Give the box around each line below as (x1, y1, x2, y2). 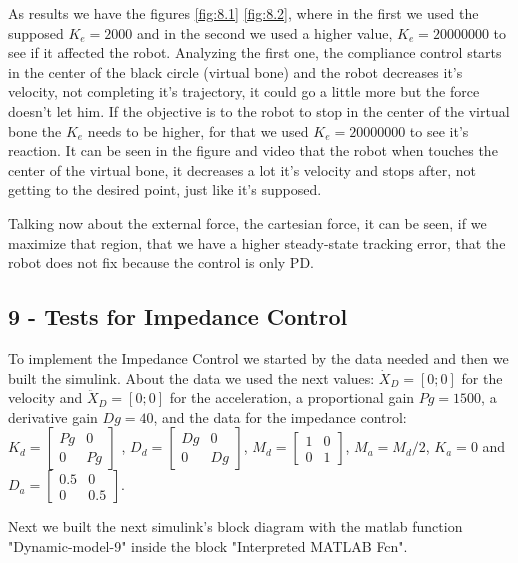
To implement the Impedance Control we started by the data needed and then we (8, 347, 509, 368)
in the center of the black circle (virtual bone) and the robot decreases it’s (8, 61, 463, 82)
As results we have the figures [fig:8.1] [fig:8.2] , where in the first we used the (8, 3, 479, 23)
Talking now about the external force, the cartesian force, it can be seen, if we (8, 212, 487, 233)
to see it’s (409, 120, 469, 141)
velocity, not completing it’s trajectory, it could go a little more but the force (8, 81, 480, 102)
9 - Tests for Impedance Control (8, 301, 348, 332)
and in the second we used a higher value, (137, 22, 393, 43)
